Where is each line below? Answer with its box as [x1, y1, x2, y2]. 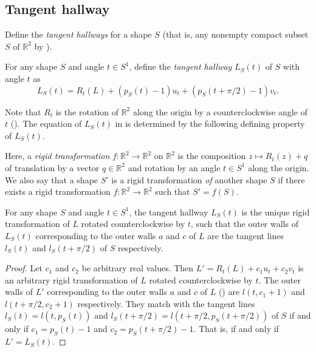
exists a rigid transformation [5, 185, 111, 198]
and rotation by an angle [128, 161, 221, 174]
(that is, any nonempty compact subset [162, 28, 309, 41]
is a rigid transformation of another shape [111, 173, 267, 186]
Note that [5, 105, 41, 118]
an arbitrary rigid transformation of [5, 273, 138, 286]
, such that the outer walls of [190, 217, 298, 230]
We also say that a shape [5, 173, 98, 186]
